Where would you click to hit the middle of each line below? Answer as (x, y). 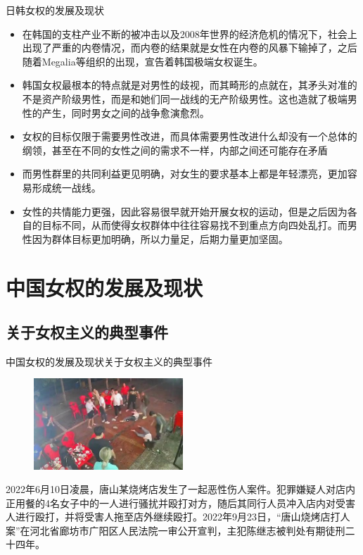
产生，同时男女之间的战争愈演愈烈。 (126, 112)
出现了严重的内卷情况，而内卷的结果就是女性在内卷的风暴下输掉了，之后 (190, 48)
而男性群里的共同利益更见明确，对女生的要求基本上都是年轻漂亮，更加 (185, 174)
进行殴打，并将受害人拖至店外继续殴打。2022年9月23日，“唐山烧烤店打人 (183, 517)
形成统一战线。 (66, 187)
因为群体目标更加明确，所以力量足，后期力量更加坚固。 (160, 238)
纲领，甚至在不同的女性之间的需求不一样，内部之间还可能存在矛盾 (175, 150)
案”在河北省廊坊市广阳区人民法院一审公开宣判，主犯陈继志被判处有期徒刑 (176, 530)
